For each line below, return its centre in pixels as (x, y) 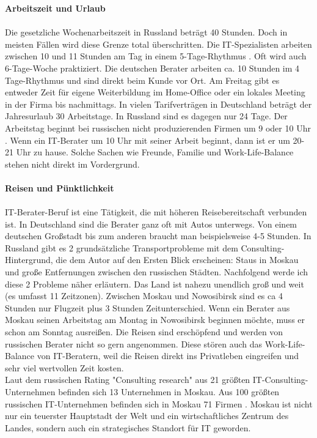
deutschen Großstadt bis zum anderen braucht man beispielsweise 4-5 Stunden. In (158, 236)
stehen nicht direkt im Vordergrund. (72, 164)
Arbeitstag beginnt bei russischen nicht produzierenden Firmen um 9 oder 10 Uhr (158, 128)
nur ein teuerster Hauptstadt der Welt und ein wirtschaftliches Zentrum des (147, 416)
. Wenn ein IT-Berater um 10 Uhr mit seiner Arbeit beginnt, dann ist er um (148, 140)
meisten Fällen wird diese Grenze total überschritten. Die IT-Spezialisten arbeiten (158, 44)
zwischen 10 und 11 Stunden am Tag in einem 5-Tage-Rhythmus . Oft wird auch (156, 56)
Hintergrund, (29, 260)
